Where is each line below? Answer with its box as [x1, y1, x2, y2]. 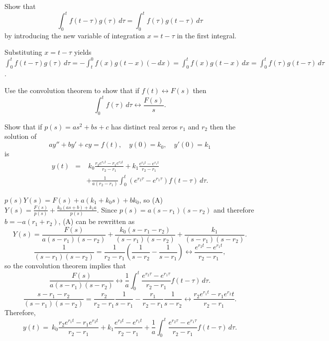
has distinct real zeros [111, 121, 178, 131]
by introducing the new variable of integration [4, 30, 145, 40]
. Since [97, 204, 117, 215]
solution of [4, 131, 37, 141]
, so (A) [139, 195, 163, 205]
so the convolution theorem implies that [4, 260, 126, 271]
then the [210, 121, 236, 131]
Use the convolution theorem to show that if [4, 85, 139, 95]
